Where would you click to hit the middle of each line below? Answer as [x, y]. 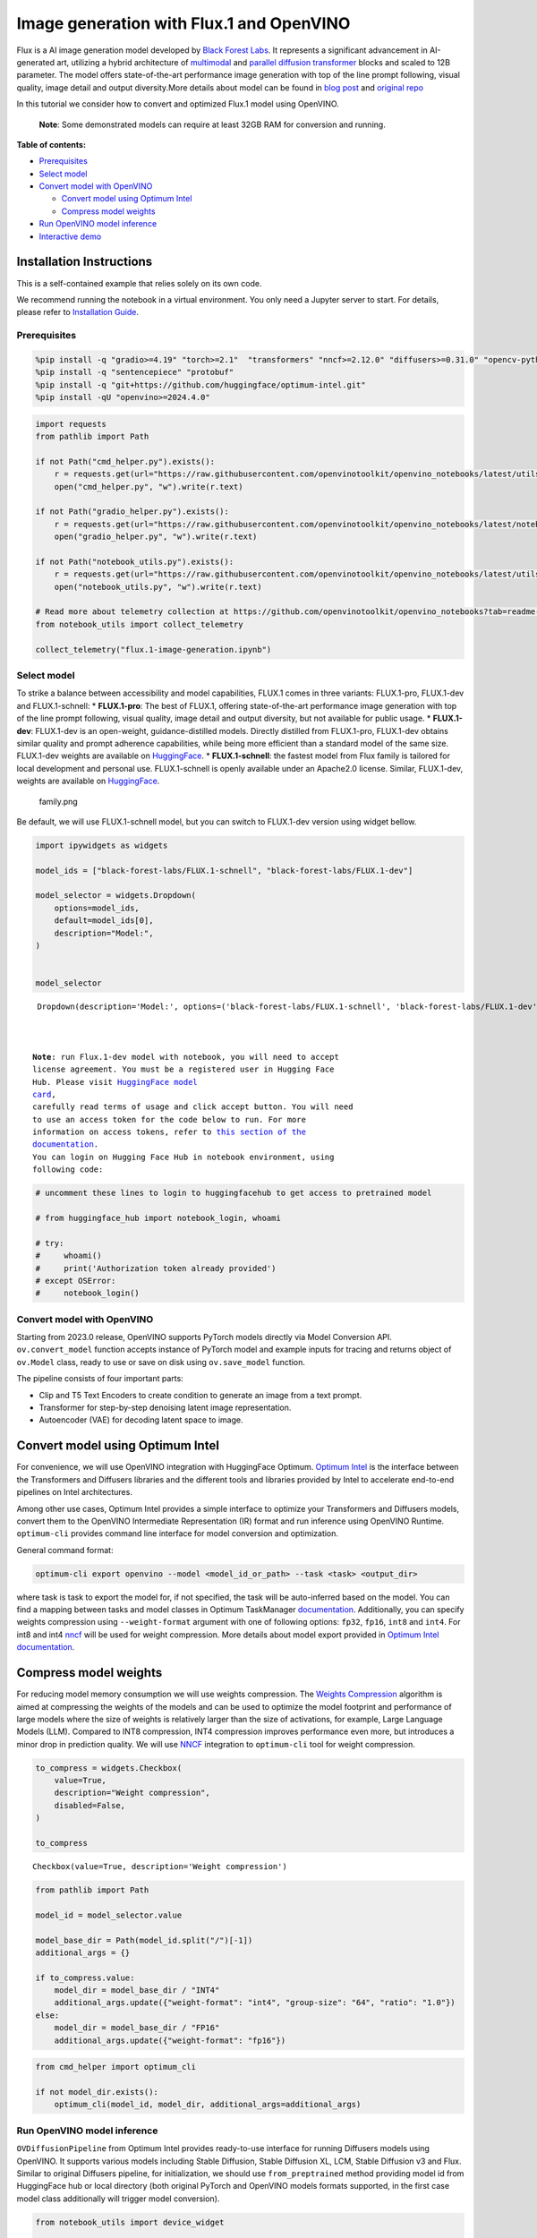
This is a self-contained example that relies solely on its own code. [139, 283]
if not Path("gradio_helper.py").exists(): [132, 512]
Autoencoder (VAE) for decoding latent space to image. [141, 1420]
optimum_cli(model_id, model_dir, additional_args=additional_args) [208, 2105]
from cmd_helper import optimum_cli [116, 2067]
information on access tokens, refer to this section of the [169, 1132]
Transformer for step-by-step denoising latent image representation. [165, 1408]
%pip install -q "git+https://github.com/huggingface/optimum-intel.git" [200, 384]
